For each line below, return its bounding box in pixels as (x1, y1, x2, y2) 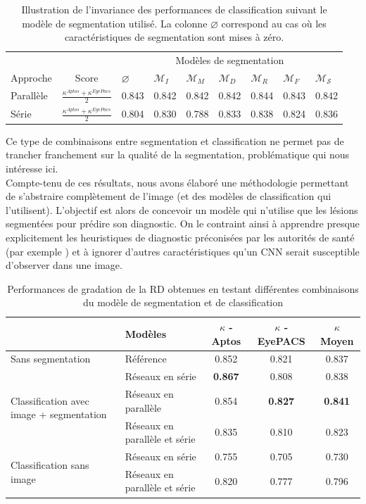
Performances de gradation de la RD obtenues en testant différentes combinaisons (7, 281, 359, 296)
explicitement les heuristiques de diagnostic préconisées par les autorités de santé (6, 230, 355, 244)
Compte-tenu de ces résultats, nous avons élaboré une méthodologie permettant (6, 175, 349, 189)
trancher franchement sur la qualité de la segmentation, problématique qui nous (6, 147, 350, 162)
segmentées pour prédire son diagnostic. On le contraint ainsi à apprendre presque (6, 216, 360, 231)
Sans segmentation (11, 351, 91, 366)
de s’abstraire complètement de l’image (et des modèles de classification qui (6, 189, 332, 203)
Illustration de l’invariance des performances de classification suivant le (21, 2, 327, 16)
